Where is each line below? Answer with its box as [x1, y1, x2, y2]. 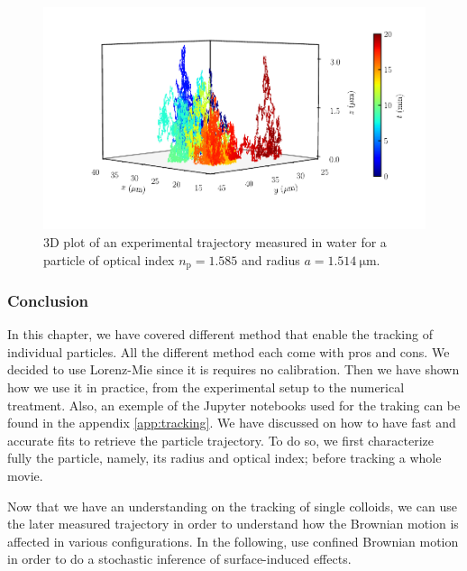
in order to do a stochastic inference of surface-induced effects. [7, 549, 352, 568]
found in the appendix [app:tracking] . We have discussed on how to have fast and [7, 413, 456, 432]
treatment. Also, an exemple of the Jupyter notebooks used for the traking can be [7, 395, 461, 414]
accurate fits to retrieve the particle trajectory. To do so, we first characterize [7, 430, 435, 449]
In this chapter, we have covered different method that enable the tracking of [7, 325, 433, 344]
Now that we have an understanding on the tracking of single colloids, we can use [7, 496, 457, 515]
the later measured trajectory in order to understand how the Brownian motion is [7, 514, 459, 533]
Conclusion [7, 289, 88, 311]
